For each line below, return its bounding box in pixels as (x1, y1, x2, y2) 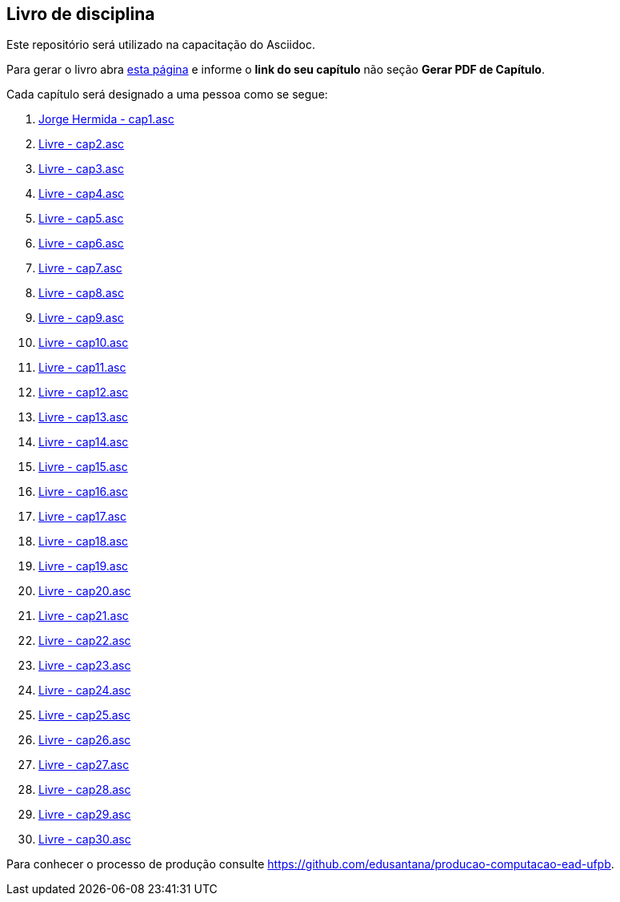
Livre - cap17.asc (38, 509, 126, 524)
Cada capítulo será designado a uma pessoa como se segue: (6, 87, 328, 102)
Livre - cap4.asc (38, 187, 125, 201)
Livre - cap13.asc (38, 410, 129, 425)
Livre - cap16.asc (38, 485, 128, 499)
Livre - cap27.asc (38, 758, 130, 772)
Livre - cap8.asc (38, 286, 124, 300)
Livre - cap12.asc (38, 385, 129, 400)
